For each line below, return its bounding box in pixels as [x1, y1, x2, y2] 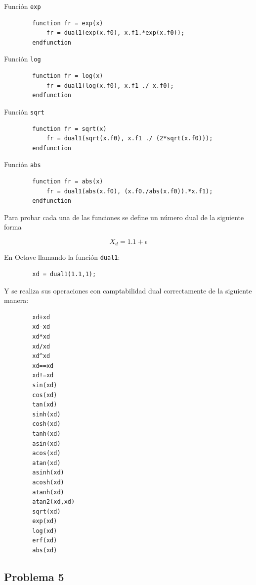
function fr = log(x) [32, 72, 103, 80]
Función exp [4, 1, 41, 11]
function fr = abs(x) [32, 177, 103, 185]
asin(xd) [32, 440, 61, 447]
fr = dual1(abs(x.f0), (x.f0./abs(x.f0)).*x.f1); [46, 187, 213, 195]
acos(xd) [32, 450, 61, 457]
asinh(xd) [32, 469, 64, 476]
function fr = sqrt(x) [32, 125, 107, 132]
